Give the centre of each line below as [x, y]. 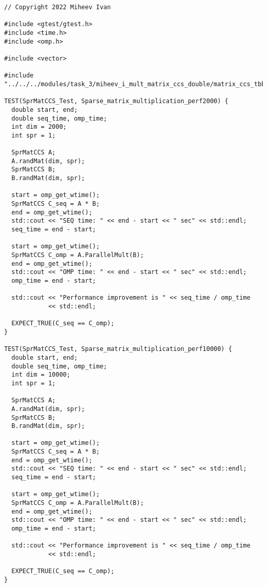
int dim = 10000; [41, 375]
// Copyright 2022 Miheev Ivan [58, 7]
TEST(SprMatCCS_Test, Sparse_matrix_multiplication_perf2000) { [116, 101]
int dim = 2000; [39, 127]
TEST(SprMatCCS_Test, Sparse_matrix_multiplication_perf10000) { [118, 349]
